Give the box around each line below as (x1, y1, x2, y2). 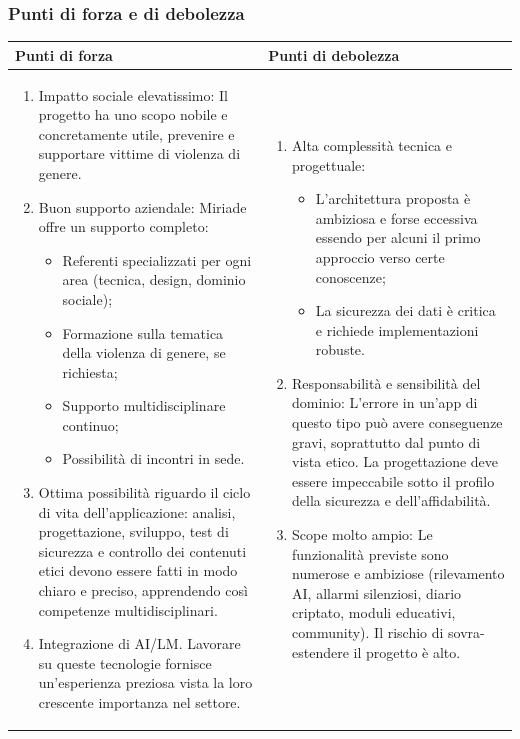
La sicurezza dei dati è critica (315, 300, 496, 321)
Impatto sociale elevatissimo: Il (38, 84, 228, 105)
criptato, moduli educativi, (292, 602, 456, 623)
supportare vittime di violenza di (38, 143, 241, 164)
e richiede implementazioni (315, 319, 479, 340)
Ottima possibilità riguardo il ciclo (38, 482, 251, 503)
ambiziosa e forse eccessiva (315, 207, 478, 228)
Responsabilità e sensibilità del (292, 372, 481, 393)
